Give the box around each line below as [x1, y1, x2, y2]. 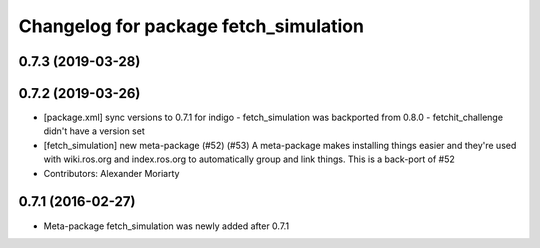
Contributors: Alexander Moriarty [43, 167, 180, 179]
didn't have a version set [43, 125, 145, 137]
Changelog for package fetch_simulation [18, 15, 365, 37]
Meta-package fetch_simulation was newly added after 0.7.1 [43, 220, 290, 232]
